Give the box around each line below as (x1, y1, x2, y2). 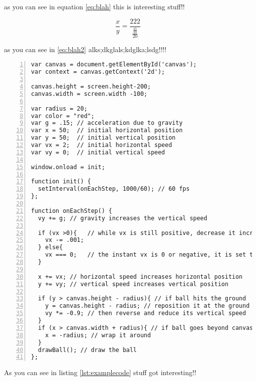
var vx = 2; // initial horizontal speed (31, 142, 172, 149)
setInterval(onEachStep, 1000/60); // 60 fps (38, 185, 190, 193)
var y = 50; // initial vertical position (31, 134, 176, 142)
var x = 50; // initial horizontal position (31, 127, 183, 134)
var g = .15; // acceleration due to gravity (31, 119, 183, 127)
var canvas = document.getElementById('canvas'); (31, 61, 197, 68)
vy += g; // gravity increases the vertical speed (38, 214, 207, 222)
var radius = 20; (31, 105, 88, 112)
